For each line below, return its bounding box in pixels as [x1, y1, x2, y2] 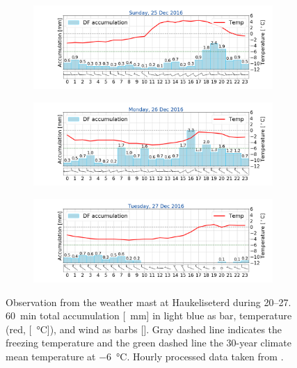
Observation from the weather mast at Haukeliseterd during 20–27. [6, 294, 291, 309]
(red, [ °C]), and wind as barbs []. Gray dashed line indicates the [6, 321, 282, 336]
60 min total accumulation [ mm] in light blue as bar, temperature [6, 308, 292, 323]
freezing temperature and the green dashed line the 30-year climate [6, 335, 291, 350]
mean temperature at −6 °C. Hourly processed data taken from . [6, 349, 284, 363]
